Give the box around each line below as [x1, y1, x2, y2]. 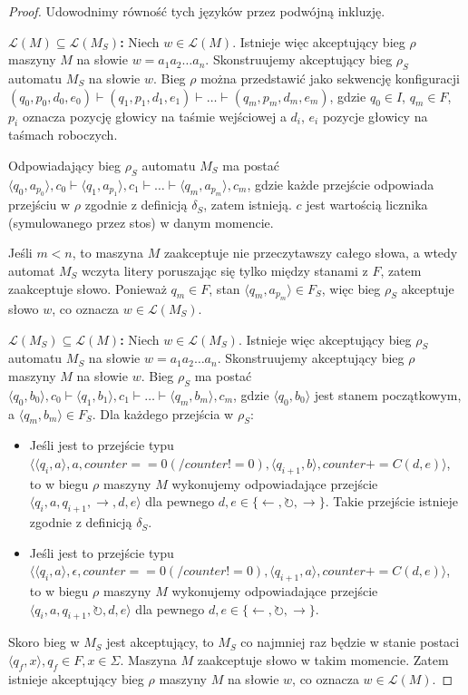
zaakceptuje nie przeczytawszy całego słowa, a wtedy [163, 243, 458, 262]
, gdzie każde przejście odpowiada [247, 174, 434, 193]
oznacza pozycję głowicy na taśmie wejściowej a [22, 106, 287, 125]
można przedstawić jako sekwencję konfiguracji [200, 68, 460, 87]
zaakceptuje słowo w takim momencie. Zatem [197, 651, 449, 670]
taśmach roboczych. [8, 125, 118, 144]
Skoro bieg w [8, 632, 80, 651]
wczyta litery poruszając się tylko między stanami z [82, 260, 368, 279]
